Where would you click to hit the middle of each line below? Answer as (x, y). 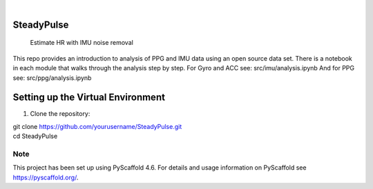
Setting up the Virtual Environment (89, 98)
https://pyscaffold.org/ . (46, 177)
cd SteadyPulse (35, 136)
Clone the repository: (60, 114)
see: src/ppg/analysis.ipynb (52, 78)
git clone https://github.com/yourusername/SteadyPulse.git (97, 126)
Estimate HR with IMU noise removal (82, 43)
